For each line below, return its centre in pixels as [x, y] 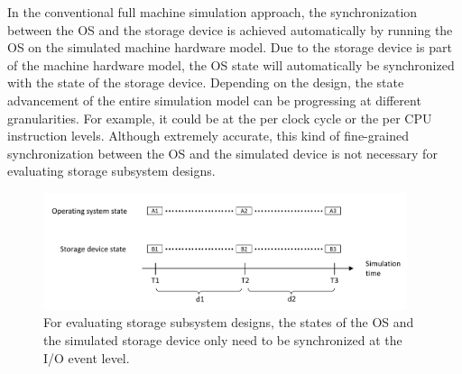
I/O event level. [87, 357]
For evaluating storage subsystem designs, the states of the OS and [229, 322]
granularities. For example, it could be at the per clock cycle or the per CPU [220, 118]
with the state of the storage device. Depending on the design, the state [206, 82]
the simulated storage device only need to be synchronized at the [223, 340]
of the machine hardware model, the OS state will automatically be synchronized [231, 64]
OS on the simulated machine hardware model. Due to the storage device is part [230, 47]
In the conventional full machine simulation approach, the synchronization [213, 12]
